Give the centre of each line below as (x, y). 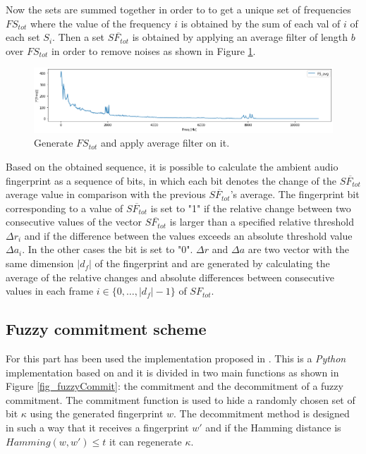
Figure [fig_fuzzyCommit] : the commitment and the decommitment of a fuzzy (175, 386)
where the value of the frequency (100, 23)
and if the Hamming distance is (273, 428)
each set (23, 37)
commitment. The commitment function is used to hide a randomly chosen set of (181, 399)
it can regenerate (146, 441)
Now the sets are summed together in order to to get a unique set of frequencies (178, 9)
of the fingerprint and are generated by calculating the (212, 263)
